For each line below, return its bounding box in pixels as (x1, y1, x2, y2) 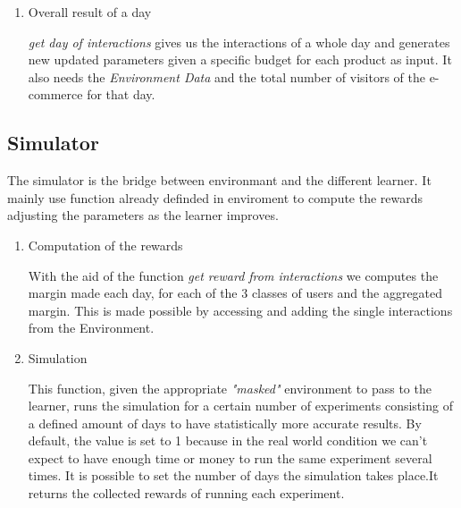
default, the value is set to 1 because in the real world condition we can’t (28, 431, 428, 450)
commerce (28, 85, 83, 104)
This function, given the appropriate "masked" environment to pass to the (28, 378, 432, 397)
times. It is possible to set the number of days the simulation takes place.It (28, 466, 439, 485)
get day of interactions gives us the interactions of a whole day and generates (28, 32, 450, 51)
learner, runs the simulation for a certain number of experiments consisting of (28, 396, 453, 415)
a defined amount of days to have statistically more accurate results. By (28, 413, 422, 432)
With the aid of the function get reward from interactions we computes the (28, 266, 439, 284)
